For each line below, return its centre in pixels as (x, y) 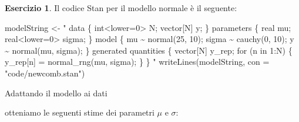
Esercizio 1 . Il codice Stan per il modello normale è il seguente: (121, 8)
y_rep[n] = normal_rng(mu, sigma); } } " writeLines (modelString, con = (137, 62)
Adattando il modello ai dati (56, 93)
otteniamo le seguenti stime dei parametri (80, 112)
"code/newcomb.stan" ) (45, 73)
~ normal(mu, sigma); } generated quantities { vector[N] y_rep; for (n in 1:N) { (149, 50)
